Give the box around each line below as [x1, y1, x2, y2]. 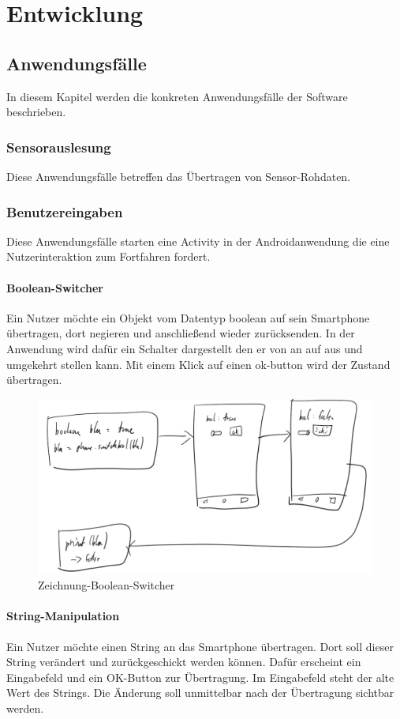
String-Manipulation [6, 608, 120, 624]
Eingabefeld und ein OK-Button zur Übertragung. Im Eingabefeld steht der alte [6, 668, 394, 685]
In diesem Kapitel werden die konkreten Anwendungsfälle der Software [6, 88, 348, 104]
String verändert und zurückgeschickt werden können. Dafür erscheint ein [6, 653, 361, 670]
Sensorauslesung [6, 137, 111, 156]
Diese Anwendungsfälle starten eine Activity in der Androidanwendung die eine [6, 232, 390, 249]
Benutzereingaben [6, 201, 123, 221]
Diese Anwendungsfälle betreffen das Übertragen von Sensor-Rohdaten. [6, 168, 351, 184]
